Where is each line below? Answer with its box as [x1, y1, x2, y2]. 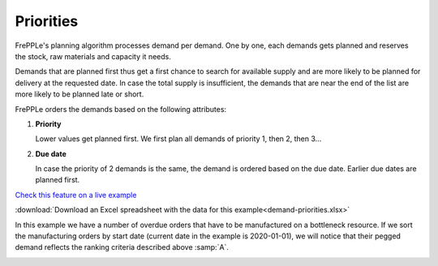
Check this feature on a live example [15, 190, 137, 199]
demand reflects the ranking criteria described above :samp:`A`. [15, 242, 229, 252]
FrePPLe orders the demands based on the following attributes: [15, 104, 227, 114]
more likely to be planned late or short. [15, 89, 144, 99]
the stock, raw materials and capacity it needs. [15, 51, 172, 61]
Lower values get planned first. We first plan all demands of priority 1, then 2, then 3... [35, 134, 322, 144]
